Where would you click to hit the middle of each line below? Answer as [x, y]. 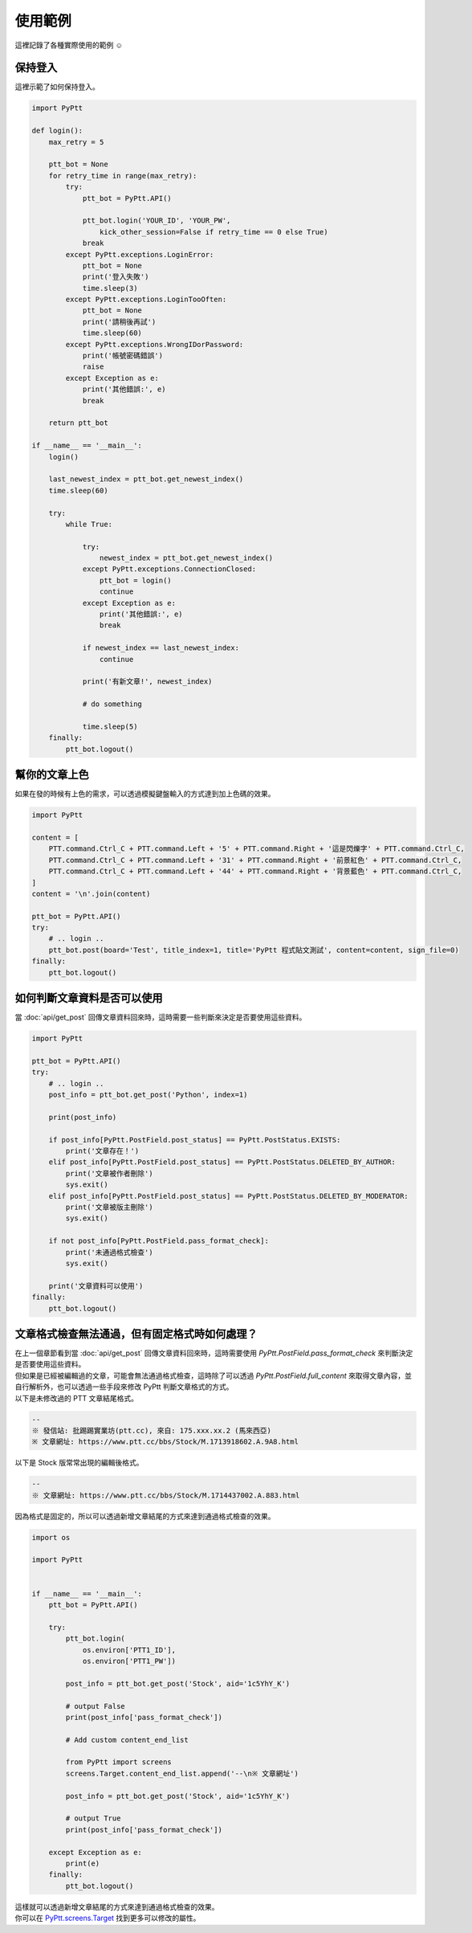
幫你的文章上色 [52, 775]
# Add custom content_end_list [127, 1740]
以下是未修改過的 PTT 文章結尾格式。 [76, 1398]
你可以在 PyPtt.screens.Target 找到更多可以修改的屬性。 [108, 1918]
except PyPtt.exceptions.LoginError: [140, 254]
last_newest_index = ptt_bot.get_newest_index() [146, 479]
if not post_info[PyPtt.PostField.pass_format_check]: [159, 1241]
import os [51, 1537]
